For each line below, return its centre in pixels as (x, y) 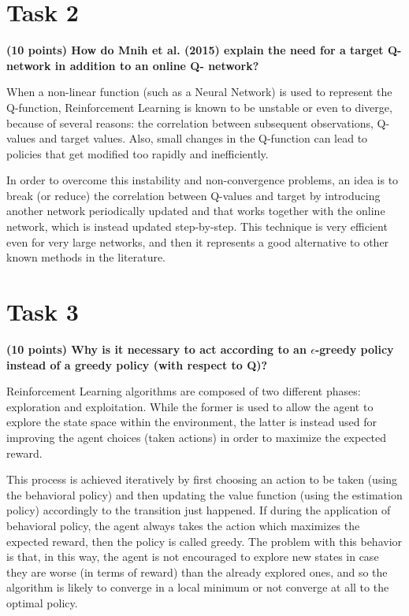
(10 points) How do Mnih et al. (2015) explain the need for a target (195, 50)
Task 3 (43, 312)
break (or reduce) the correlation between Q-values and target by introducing (193, 195)
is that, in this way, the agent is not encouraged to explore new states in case (193, 557)
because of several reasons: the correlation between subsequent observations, (190, 122)
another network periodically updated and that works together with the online (196, 211)
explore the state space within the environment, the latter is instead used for (191, 422)
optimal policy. (42, 602)
